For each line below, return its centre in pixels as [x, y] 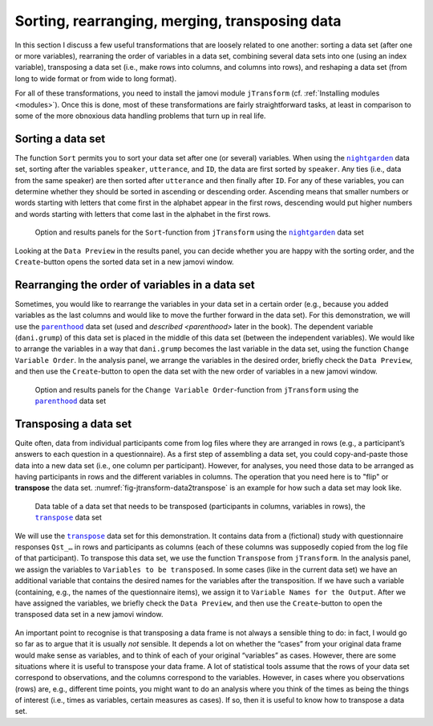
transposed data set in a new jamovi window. [89, 614]
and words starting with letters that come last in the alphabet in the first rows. [143, 214]
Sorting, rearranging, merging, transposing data [178, 21]
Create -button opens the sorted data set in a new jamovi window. [124, 262]
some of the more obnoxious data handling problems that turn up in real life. [140, 116]
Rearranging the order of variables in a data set [135, 285]
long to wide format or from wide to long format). [95, 78]
